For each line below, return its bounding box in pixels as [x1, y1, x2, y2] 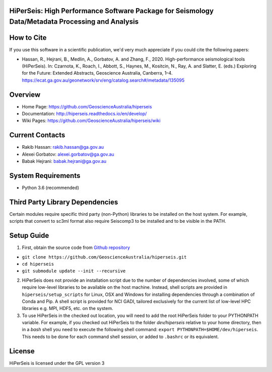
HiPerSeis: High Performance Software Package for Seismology [9, 7, 214, 15]
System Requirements [9, 171, 81, 180]
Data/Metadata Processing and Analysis [9, 18, 139, 26]
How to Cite [9, 33, 47, 42]
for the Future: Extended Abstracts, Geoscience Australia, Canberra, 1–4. [22, 70, 173, 76]
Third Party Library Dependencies [9, 198, 118, 206]
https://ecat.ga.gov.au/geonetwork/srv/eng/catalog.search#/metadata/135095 [22, 77, 185, 83]
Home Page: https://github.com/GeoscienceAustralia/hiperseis [22, 103, 152, 109]
